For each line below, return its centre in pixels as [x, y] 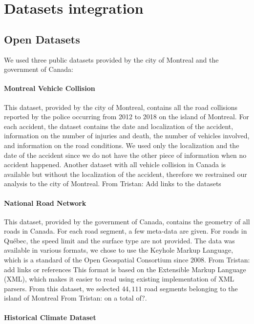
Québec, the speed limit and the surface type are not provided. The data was [119, 240]
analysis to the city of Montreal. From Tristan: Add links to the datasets [113, 184]
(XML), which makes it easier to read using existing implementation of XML [119, 279]
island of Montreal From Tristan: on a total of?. [75, 298]
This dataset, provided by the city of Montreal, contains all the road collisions [121, 107]
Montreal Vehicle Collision [50, 88]
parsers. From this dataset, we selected [62, 288]
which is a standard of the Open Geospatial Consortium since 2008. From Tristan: [127, 260]
